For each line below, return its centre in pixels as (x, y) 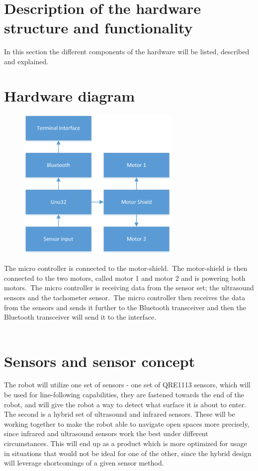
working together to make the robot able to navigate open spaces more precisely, (127, 423)
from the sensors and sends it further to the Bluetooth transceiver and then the (125, 307)
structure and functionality (98, 28)
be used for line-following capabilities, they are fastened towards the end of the (124, 395)
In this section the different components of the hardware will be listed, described (127, 52)
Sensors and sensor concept (100, 361)
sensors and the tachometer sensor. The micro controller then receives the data (125, 297)
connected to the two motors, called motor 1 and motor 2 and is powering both (125, 278)
